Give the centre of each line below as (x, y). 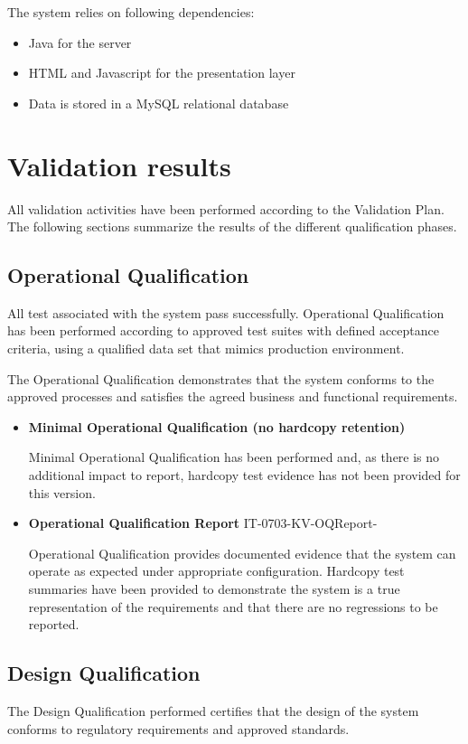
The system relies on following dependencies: (131, 12)
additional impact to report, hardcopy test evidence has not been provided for (244, 475)
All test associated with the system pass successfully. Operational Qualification (226, 312)
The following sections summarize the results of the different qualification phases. (232, 226)
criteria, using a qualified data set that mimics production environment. (206, 348)
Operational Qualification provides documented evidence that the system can (242, 553)
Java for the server (80, 42)
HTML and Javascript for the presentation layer (162, 73)
